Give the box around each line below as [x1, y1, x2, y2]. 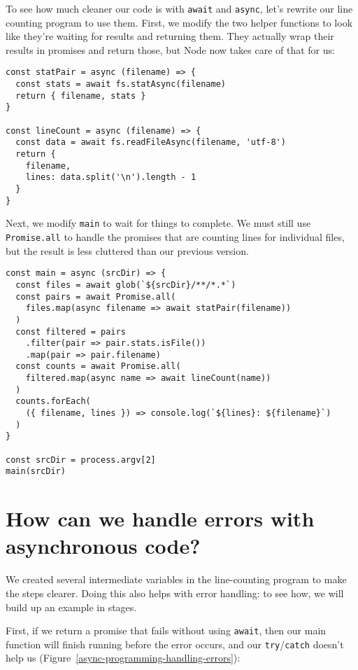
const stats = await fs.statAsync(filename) [15, 79, 226, 90]
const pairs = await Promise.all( [15, 291, 176, 302]
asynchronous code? [6, 531, 201, 560]
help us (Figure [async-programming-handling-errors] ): [6, 650, 241, 665]
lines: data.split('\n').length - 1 [25, 172, 196, 183]
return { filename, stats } [15, 90, 146, 101]
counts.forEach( [15, 396, 91, 407]
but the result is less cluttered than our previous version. [6, 243, 249, 258]
